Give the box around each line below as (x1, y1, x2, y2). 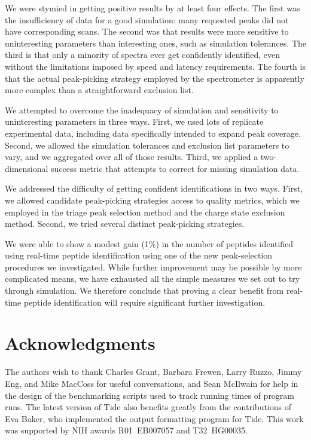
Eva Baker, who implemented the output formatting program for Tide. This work (5, 412, 304, 424)
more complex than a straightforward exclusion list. (5, 84, 194, 96)
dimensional (5, 162, 48, 174)
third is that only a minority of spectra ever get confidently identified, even (5, 48, 280, 61)
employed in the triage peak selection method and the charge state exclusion (5, 205, 285, 218)
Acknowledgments (5, 331, 155, 355)
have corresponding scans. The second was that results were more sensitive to (5, 25, 289, 38)
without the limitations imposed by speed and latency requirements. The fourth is (5, 60, 306, 72)
